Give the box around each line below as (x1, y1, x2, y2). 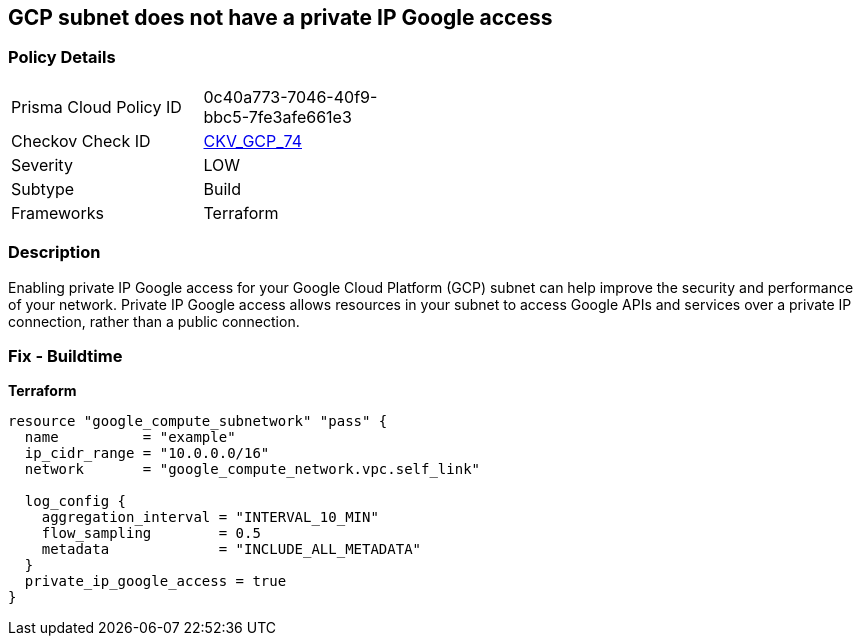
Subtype (11, 178, 75, 199)
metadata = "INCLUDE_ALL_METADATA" (41, 541, 422, 558)
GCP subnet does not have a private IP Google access (8, 5, 553, 30)
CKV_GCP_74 (203, 130, 302, 151)
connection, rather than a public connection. (8, 312, 300, 330)
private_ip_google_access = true (24, 573, 287, 590)
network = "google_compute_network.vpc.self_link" (24, 461, 481, 478)
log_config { (24, 493, 127, 510)
